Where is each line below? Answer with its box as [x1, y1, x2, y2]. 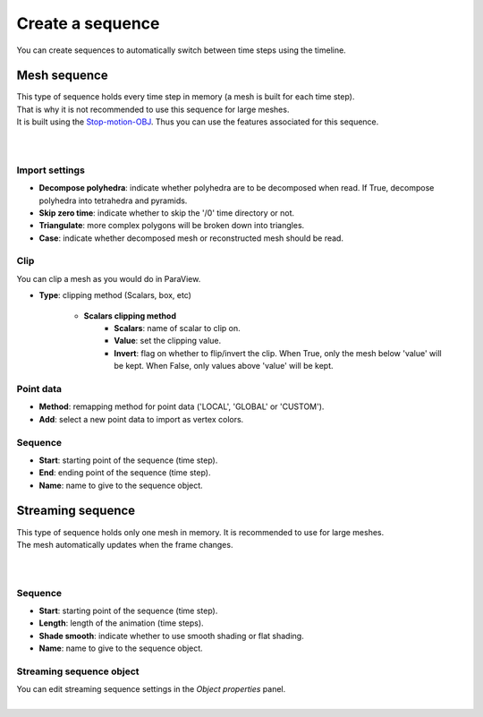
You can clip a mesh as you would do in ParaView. [16, 273, 201, 284]
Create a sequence [16, 13, 160, 33]
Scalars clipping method [83, 310, 176, 321]
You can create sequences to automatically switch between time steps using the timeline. [16, 45, 346, 55]
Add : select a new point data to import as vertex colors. [38, 414, 244, 424]
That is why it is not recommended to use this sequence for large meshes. [16, 104, 290, 115]
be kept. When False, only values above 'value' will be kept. [114, 361, 335, 371]
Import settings [16, 164, 85, 176]
